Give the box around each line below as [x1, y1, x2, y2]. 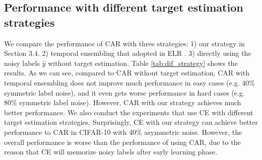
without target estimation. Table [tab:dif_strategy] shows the [48, 57, 238, 68]
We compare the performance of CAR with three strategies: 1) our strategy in [4, 38, 245, 48]
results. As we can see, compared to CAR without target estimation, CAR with [4, 67, 249, 78]
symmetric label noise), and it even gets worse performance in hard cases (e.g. [4, 87, 245, 98]
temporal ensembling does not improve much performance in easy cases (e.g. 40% [4, 77, 255, 88]
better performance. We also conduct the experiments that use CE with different [4, 107, 253, 117]
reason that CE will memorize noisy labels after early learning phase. [4, 146, 218, 157]
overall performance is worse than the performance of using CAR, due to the [4, 136, 241, 147]
